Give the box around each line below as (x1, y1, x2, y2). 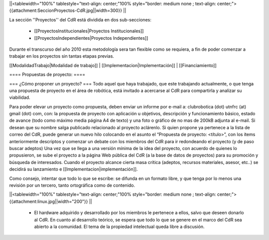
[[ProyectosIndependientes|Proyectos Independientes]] (34, 35, 148, 41)
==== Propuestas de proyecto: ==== (9, 72, 86, 78)
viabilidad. (9, 94, 30, 100)
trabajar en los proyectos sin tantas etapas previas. (9, 53, 115, 59)
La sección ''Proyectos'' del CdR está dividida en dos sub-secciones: (9, 16, 151, 22)
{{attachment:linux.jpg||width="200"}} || (9, 198, 92, 204)
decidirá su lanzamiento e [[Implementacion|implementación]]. (9, 166, 138, 172)
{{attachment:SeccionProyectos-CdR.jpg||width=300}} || (9, 7, 127, 13)
